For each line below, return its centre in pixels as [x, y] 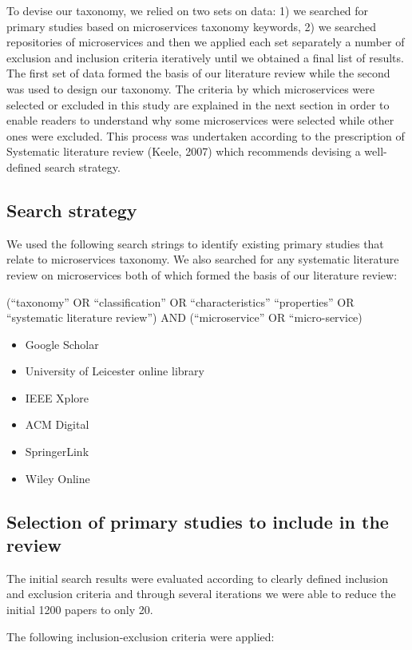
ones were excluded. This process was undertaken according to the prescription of [206, 135]
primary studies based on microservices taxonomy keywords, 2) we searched [192, 26]
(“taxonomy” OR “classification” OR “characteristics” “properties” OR [180, 301]
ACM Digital [57, 424]
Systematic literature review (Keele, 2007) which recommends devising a [184, 151]
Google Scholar [62, 344]
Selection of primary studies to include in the [198, 521]
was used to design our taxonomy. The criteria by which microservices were [191, 88]
